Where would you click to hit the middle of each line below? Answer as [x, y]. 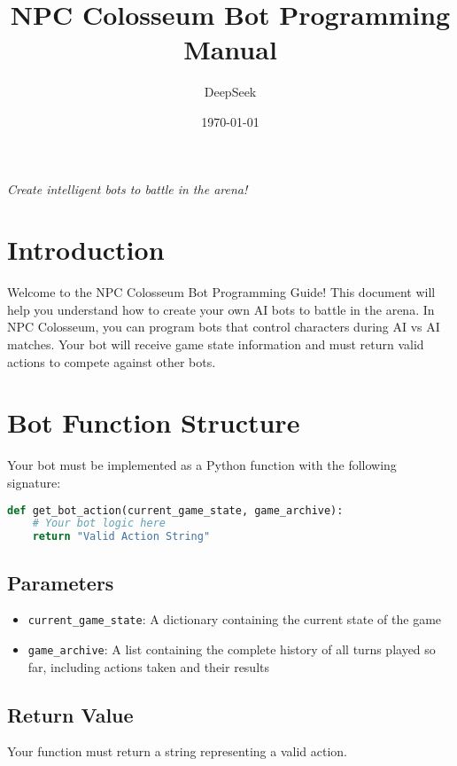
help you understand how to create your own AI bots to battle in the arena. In [221, 309]
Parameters [61, 582]
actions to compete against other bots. [112, 361]
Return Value [70, 714]
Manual [230, 49]
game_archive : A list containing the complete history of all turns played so [232, 649]
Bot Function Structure [154, 422]
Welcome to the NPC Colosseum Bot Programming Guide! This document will [221, 292]
